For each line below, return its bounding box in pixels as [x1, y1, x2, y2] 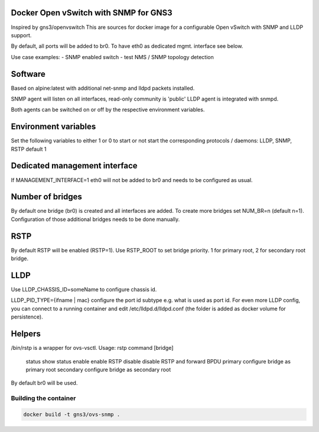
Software [11, 69, 45, 79]
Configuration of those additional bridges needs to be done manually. [11, 216, 180, 223]
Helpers [11, 329, 41, 339]
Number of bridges [11, 192, 83, 202]
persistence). [11, 313, 44, 320]
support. [11, 31, 32, 38]
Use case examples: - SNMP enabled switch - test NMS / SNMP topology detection [11, 53, 214, 60]
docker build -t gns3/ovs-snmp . [23, 411, 121, 418]
